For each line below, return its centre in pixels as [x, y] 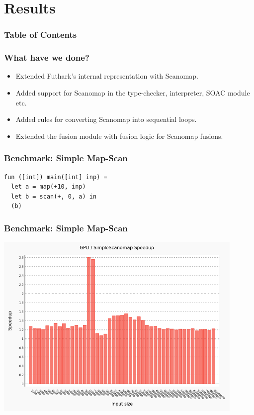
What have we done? [47, 57]
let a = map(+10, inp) [48, 187]
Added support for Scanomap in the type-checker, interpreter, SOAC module [133, 93]
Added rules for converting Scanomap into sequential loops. [106, 119]
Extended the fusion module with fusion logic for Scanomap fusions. [119, 136]
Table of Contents [41, 35]
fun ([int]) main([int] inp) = [56, 177]
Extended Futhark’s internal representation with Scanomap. [107, 76]
